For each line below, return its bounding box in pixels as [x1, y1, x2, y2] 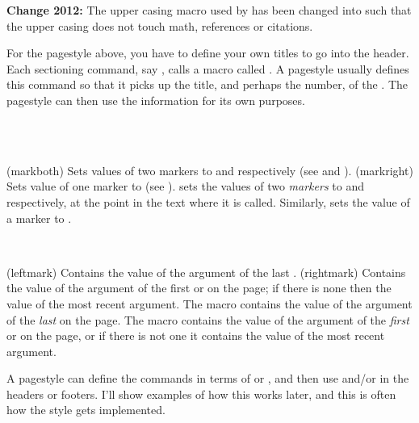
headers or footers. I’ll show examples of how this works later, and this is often [6, 385, 396, 402]
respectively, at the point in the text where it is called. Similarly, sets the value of [6, 193, 410, 210]
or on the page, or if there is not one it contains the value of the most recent [6, 327, 385, 344]
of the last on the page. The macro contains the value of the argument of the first [6, 311, 409, 328]
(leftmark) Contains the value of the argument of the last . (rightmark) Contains [6, 263, 406, 280]
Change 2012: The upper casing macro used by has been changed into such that [6, 2, 412, 18]
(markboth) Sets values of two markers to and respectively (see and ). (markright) [6, 161, 413, 178]
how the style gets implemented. [6, 401, 166, 418]
